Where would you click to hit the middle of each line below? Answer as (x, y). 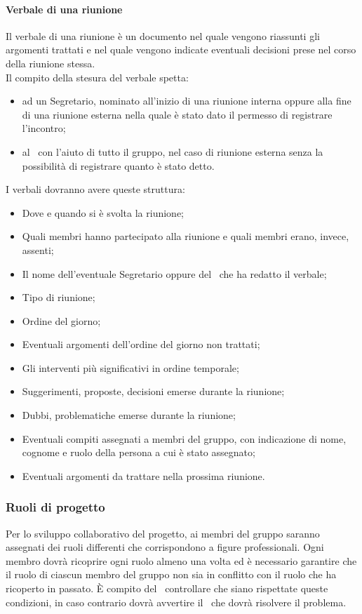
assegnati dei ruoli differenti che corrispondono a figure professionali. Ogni (165, 547)
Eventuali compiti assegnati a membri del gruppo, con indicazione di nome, (184, 438)
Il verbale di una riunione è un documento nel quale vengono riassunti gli (163, 35)
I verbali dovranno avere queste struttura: (95, 189)
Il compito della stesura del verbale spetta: (97, 77)
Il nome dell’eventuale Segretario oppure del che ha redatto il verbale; (174, 273)
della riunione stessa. (51, 63)
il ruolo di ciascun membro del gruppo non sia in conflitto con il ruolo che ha (171, 574)
